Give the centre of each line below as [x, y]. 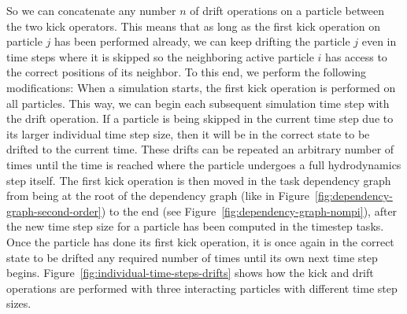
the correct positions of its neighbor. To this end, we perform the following [187, 72]
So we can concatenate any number [91, 10]
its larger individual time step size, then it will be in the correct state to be [188, 133]
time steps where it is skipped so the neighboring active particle [160, 56]
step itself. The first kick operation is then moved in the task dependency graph [199, 180]
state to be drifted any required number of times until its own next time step [192, 257]
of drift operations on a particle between [287, 10]
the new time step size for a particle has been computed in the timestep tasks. [195, 226]
